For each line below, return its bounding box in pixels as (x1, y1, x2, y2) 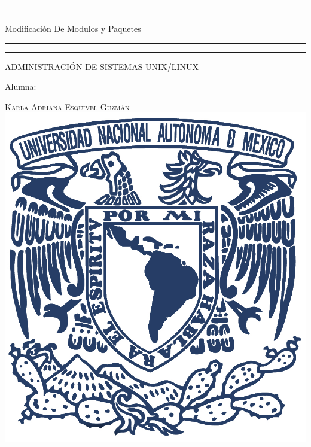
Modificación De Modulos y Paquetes (5, 22, 141, 34)
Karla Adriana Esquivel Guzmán (5, 100, 130, 112)
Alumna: (5, 80, 36, 93)
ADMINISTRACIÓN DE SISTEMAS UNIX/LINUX (5, 60, 199, 72)
